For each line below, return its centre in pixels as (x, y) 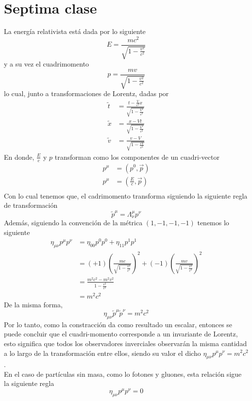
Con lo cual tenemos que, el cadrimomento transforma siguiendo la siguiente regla (126, 195)
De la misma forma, (33, 304)
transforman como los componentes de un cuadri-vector (137, 157)
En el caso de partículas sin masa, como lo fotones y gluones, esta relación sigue (123, 374)
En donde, (19, 157)
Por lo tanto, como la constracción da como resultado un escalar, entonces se (118, 324)
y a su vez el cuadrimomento (47, 64)
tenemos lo (213, 222)
